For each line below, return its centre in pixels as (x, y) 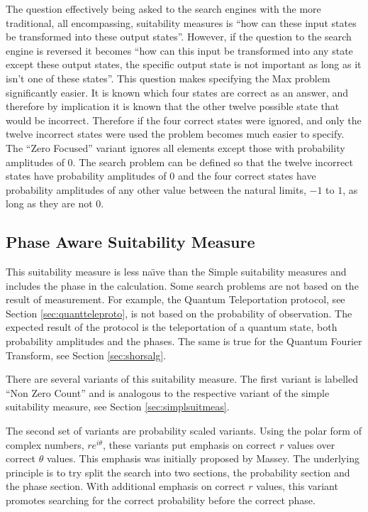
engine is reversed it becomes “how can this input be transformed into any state (179, 50)
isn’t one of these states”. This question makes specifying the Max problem (168, 78)
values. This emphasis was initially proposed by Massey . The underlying (203, 458)
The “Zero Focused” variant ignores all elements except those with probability (175, 147)
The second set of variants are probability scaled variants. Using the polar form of (184, 431)
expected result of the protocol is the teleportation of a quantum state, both (172, 327)
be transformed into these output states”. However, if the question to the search (179, 37)
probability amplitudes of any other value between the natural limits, (156, 189)
